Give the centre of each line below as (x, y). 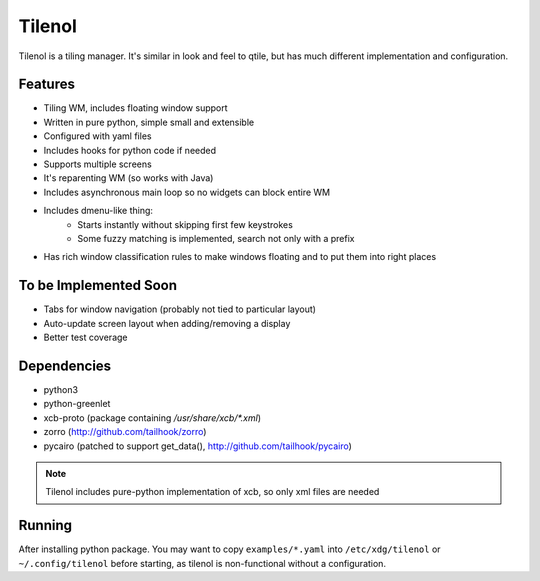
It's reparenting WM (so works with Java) (128, 178)
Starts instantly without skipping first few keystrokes (185, 224)
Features (46, 84)
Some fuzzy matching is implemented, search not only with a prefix (216, 238)
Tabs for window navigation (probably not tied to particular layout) (180, 309)
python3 (61, 389)
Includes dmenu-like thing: (98, 211)
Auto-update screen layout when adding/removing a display (167, 323)
